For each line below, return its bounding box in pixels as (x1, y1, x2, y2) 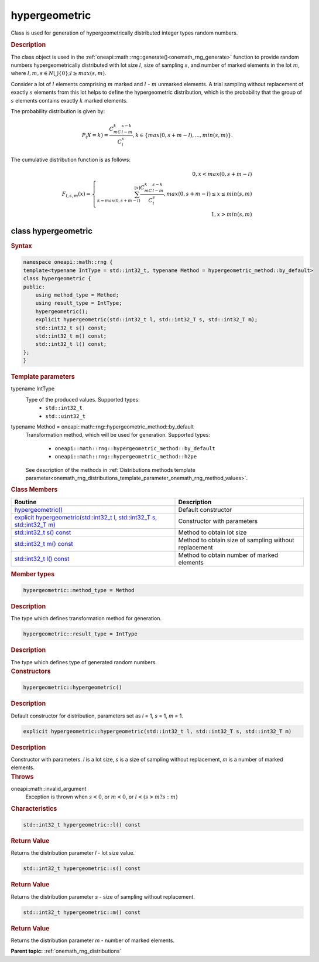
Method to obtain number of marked (178, 551, 278, 559)
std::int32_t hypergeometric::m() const (23, 909, 140, 916)
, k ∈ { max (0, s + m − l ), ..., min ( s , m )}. (132, 132, 234, 139)
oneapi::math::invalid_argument (11, 785, 87, 792)
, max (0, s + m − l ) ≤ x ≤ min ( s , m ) (163, 191, 252, 198)
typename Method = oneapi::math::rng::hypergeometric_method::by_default (11, 423, 194, 430)
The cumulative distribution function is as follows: (11, 156, 131, 164)
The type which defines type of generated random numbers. (11, 658, 157, 665)
